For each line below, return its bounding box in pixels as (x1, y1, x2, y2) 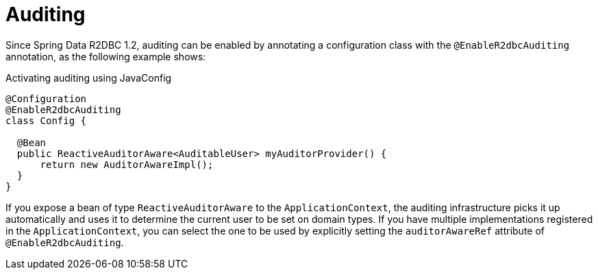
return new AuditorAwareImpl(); (40, 158, 214, 170)
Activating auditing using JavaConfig (5, 71, 172, 84)
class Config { (5, 115, 87, 126)
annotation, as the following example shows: (5, 50, 206, 62)
